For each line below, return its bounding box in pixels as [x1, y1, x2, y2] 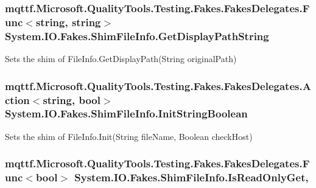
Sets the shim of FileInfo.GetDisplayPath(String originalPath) [5, 52, 237, 65]
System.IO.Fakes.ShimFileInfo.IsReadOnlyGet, [74, 170, 309, 185]
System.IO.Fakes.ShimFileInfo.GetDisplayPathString [5, 28, 269, 43]
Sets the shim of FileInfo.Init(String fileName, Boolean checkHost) [5, 130, 253, 142]
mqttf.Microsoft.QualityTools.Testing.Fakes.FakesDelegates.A [5, 78, 311, 93]
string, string [35, 14, 101, 29]
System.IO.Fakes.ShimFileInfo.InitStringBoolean [5, 106, 248, 121]
